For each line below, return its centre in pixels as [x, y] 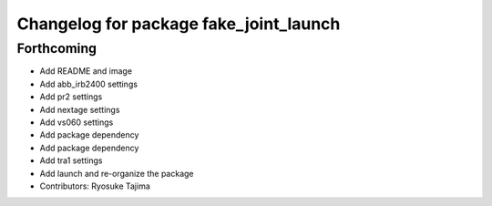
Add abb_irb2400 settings [89, 84]
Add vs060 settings [77, 122]
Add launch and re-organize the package [117, 173]
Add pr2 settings [71, 97]
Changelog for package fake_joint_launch [179, 24]
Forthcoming [57, 48]
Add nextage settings [80, 109]
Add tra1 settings [71, 160]
